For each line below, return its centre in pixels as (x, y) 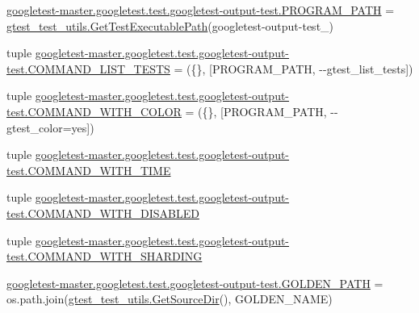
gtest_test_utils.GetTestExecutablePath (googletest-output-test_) (170, 25)
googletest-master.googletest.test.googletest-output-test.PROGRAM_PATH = (201, 10)
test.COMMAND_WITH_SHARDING (105, 256)
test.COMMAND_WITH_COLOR (94, 111)
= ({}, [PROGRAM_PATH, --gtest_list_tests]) (293, 68)
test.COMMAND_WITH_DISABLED (103, 213)
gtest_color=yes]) (50, 127)
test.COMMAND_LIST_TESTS (88, 68)
